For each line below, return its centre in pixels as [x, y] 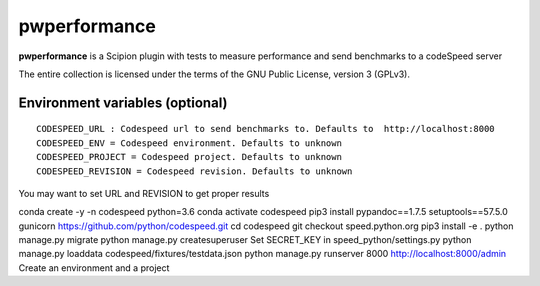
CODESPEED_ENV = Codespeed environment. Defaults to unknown [189, 143]
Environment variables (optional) [123, 102]
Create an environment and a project [94, 267]
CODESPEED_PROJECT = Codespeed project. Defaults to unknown [189, 157]
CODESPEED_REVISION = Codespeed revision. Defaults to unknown [194, 171]
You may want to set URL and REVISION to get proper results [144, 193]
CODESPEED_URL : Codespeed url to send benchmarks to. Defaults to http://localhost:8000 [265, 129]
